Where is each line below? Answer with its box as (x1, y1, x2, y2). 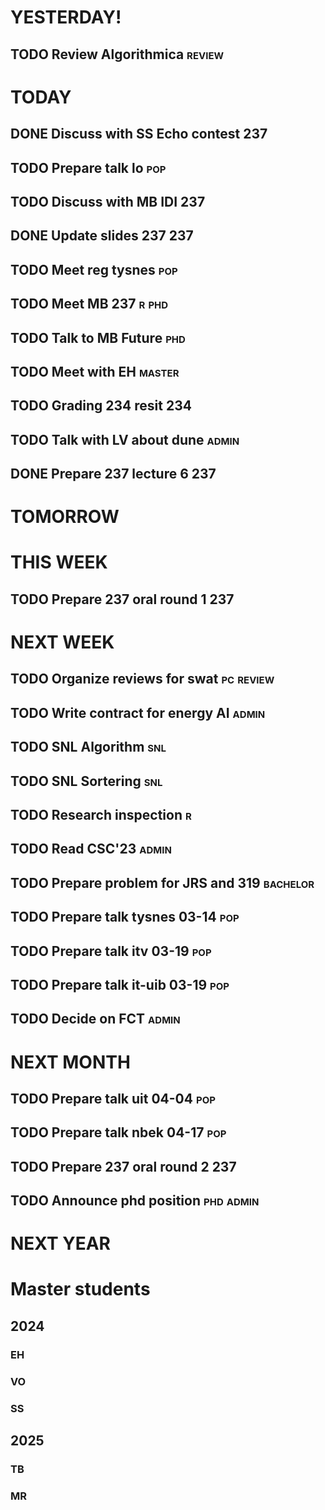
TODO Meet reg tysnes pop (10, 261, 178, 278)
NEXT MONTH (10, 1051, 131, 1073)
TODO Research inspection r (10, 806, 192, 823)
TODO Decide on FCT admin (10, 1011, 181, 1028)
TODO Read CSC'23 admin (10, 841, 172, 858)
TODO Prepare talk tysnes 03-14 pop (10, 909, 240, 926)
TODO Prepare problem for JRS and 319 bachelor (10, 874, 315, 891)
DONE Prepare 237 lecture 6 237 (10, 466, 217, 483)
